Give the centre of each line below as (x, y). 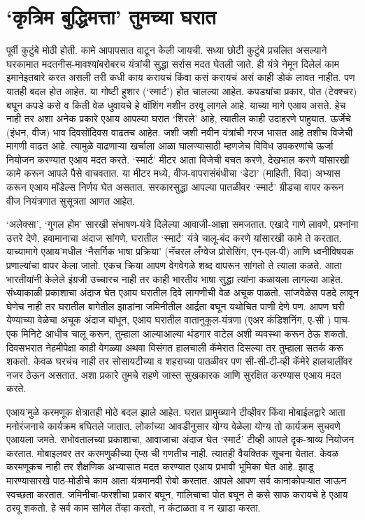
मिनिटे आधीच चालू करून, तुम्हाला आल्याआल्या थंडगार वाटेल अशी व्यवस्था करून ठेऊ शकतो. (185, 333)
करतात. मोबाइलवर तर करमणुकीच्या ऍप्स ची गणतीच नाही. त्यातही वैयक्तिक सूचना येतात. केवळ (172, 453)
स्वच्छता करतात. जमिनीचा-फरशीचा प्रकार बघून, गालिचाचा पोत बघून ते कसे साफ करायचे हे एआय (177, 494)
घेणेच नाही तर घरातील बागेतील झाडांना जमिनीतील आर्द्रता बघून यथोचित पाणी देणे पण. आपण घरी (176, 306)
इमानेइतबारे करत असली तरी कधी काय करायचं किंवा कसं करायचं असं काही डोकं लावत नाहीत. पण (181, 77)
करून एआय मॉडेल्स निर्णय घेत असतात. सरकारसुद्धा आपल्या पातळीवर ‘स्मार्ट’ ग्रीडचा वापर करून (175, 187)
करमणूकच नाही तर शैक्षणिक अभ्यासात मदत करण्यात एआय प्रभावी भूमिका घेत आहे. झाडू (160, 467)
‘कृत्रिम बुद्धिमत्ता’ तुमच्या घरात (111, 16)
